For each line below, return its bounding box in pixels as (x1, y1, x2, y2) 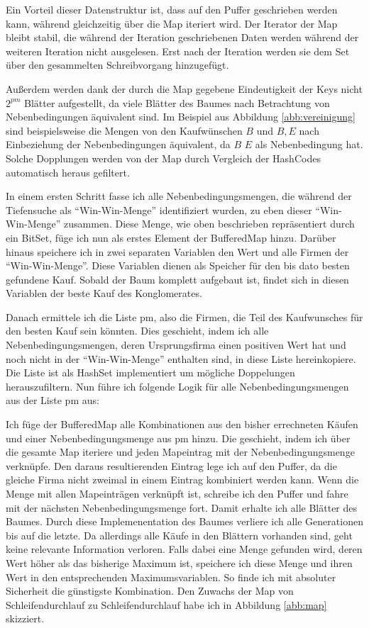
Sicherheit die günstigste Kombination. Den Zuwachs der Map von (6, 583, 294, 598)
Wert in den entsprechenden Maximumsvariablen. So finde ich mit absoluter (6, 569, 336, 584)
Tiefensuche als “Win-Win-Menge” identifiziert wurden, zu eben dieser (6, 202, 312, 217)
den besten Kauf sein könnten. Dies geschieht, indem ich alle (6, 323, 269, 338)
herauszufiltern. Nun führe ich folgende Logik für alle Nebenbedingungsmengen (6, 379, 349, 393)
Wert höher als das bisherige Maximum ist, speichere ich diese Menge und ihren (6, 555, 353, 570)
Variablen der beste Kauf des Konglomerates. (6, 286, 202, 301)
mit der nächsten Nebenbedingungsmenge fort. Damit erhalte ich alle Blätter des (6, 500, 358, 515)
